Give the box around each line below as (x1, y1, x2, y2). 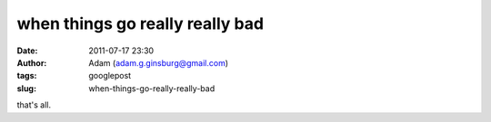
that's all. (16, 99, 52, 110)
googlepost (88, 70, 132, 81)
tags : (16, 70, 37, 81)
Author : (16, 57, 47, 68)
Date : (16, 45, 38, 56)
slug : (16, 82, 36, 94)
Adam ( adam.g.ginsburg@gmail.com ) (88, 57, 229, 68)
